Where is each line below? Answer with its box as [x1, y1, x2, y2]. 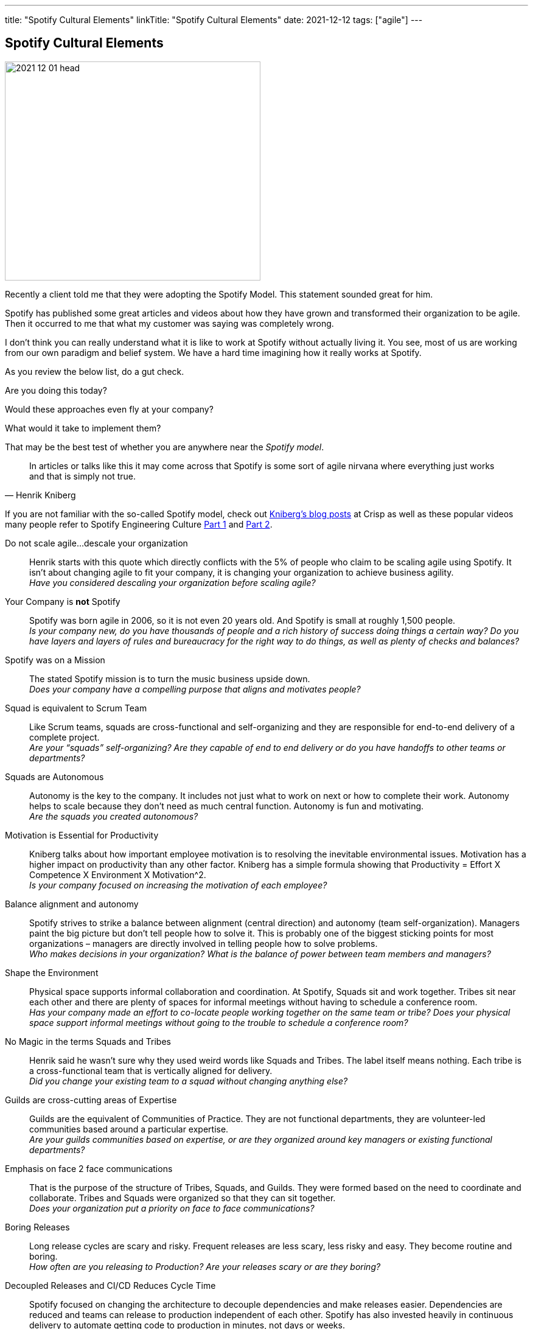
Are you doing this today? [5, 385, 107, 396]
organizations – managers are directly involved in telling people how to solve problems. [29, 938, 378, 949]
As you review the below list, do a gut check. [5, 366, 184, 377]
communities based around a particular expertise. [29, 1123, 229, 1134]
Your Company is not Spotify [5, 596, 120, 607]
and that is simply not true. [29, 470, 136, 481]
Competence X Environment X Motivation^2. [29, 869, 206, 880]
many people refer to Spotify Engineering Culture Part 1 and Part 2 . [5, 518, 273, 529]
